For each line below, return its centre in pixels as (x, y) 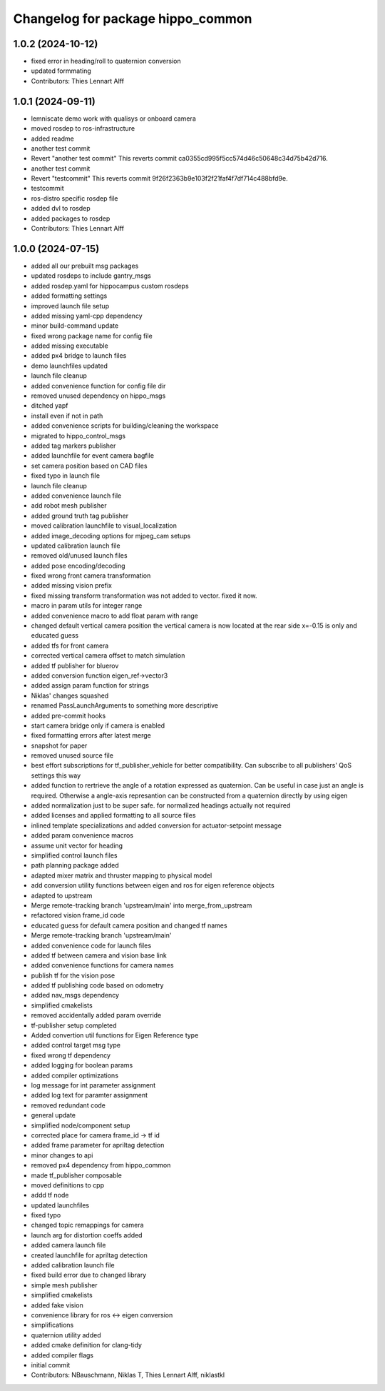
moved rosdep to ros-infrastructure (83, 129)
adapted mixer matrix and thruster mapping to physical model (122, 875)
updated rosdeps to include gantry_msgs (91, 276)
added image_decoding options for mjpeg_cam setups (111, 536)
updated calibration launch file (76, 546)
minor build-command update (75, 326)
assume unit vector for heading (77, 845)
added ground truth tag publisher (80, 516)
